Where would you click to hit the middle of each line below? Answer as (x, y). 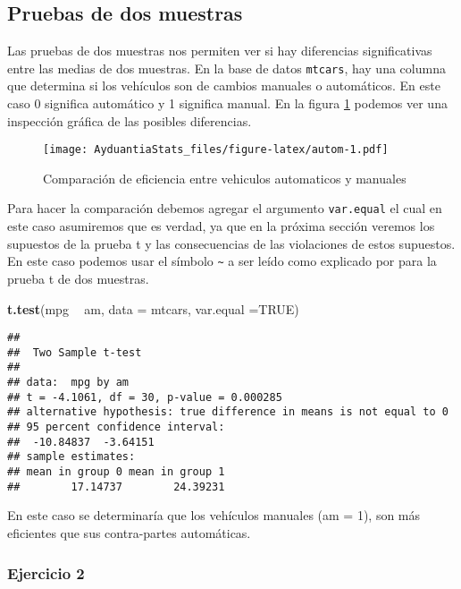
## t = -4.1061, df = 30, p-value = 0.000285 (145, 397)
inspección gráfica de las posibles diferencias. (130, 120)
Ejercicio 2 (46, 572)
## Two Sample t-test (75, 352)
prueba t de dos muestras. (78, 278)
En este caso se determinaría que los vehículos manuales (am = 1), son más (214, 515)
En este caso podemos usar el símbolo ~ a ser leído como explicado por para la (222, 261)
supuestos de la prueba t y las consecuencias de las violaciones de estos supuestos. (231, 243)
